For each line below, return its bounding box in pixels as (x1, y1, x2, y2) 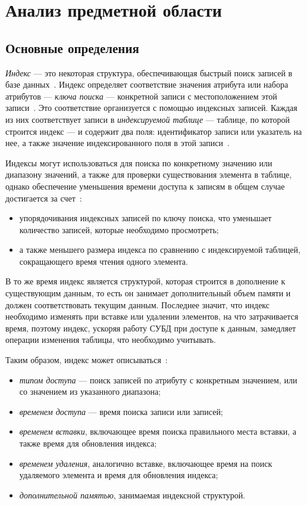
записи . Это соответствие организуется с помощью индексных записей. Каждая (5, 101, 297, 114)
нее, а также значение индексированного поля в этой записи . (5, 137, 230, 149)
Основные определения (5, 38, 139, 57)
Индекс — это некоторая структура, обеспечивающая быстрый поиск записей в (5, 66, 293, 79)
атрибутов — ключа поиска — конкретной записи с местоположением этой (5, 89, 277, 102)
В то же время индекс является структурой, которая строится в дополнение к (5, 275, 286, 287)
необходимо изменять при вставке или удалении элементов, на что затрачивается (5, 310, 299, 323)
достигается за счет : (5, 191, 82, 204)
